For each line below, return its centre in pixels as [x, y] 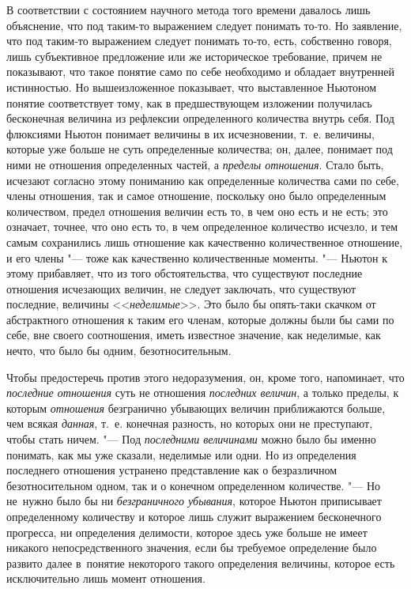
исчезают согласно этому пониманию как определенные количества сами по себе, [203, 180]
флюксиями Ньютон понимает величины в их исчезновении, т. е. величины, [190, 133]
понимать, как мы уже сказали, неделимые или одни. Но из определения [181, 454]
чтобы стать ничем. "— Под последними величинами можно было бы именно [191, 439]
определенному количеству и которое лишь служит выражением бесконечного [194, 516]
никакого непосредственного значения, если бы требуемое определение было [192, 547]
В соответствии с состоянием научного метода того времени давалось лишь [189, 9]
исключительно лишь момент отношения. [106, 578]
